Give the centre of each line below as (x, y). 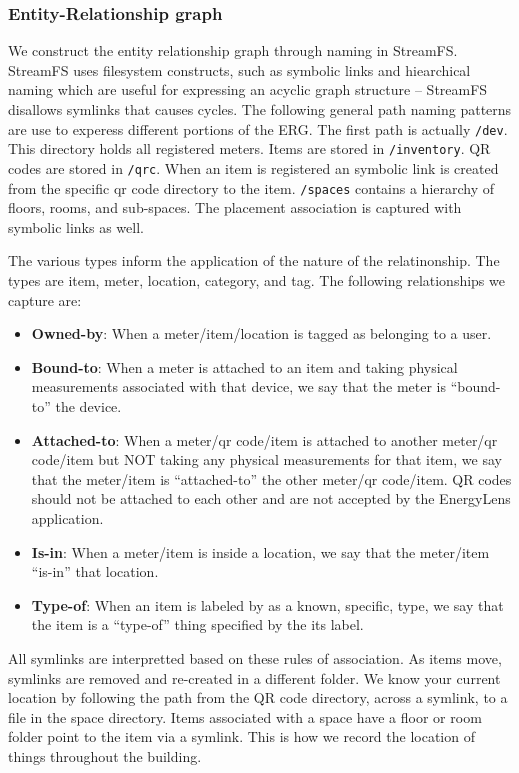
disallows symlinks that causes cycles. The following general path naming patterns (260, 109)
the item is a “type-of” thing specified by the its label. (197, 624)
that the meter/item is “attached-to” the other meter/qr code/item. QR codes (271, 478)
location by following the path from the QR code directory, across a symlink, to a (258, 697)
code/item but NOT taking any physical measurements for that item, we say (266, 459)
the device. (88, 405)
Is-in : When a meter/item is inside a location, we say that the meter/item (260, 551)
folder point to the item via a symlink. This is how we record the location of (241, 736)
